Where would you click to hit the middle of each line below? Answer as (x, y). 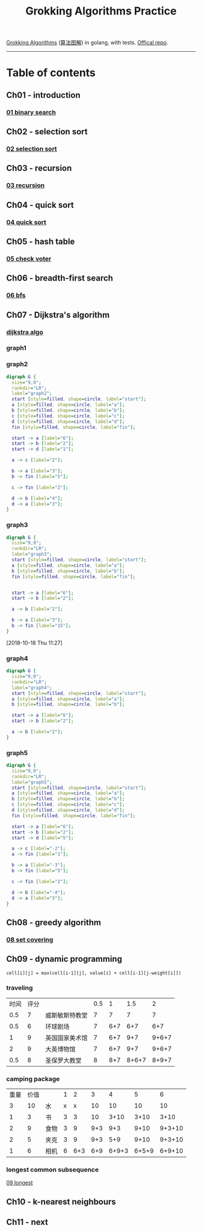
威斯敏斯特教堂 (67, 1015)
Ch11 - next (27, 1222)
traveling (20, 988)
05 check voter (29, 258)
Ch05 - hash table (41, 242)
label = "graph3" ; (32, 554)
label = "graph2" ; (32, 394)
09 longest (20, 1183)
